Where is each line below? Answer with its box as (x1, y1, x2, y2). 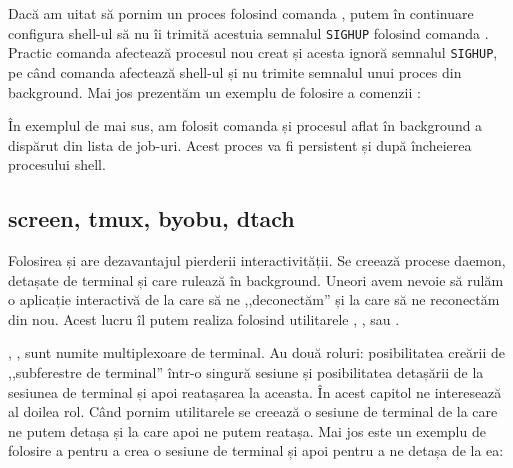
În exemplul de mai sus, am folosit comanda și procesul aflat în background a (8, 115, 483, 136)
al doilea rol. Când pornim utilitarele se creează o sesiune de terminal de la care (8, 401, 498, 422)
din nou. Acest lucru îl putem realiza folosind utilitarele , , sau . (8, 308, 400, 329)
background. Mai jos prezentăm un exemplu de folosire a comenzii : (8, 81, 421, 102)
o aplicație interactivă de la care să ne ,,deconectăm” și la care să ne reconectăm (8, 289, 500, 310)
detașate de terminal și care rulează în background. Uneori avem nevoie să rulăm (8, 269, 504, 290)
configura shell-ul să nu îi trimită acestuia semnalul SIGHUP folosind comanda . (8, 22, 489, 43)
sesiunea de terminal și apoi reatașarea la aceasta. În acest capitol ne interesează (8, 381, 502, 402)
